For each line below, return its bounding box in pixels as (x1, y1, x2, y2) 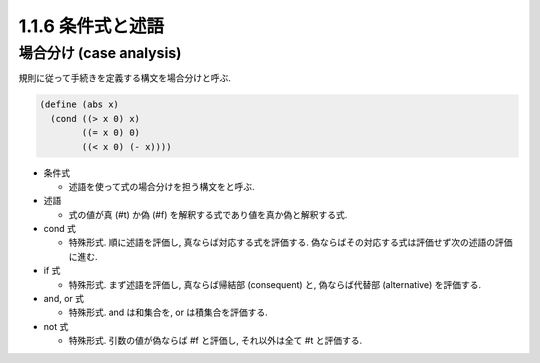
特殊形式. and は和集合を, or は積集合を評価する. (68, 306, 269, 319)
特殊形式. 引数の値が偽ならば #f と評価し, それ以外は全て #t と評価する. (68, 335, 363, 347)
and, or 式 (43, 293, 85, 305)
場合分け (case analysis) (18, 44, 182, 62)
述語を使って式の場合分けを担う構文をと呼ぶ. (68, 180, 255, 192)
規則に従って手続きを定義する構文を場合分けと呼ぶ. (18, 72, 232, 84)
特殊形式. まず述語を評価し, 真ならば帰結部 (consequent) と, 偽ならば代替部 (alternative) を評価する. (68, 278, 482, 290)
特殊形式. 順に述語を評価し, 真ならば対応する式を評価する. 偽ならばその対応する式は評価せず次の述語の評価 (68, 236, 513, 249)
